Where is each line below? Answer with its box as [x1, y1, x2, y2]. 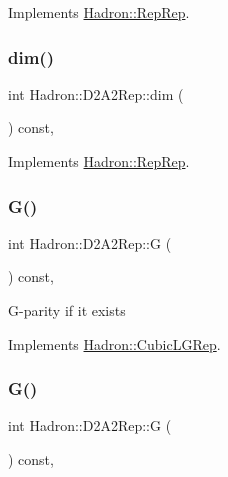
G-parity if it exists [8, 300, 126, 320]
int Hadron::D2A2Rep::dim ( [8, 83, 184, 104]
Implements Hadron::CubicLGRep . [8, 333, 221, 354]
